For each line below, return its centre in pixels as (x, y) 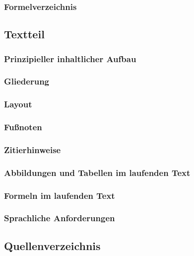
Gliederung (27, 81)
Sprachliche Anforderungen (60, 218)
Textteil (24, 34)
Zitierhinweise (32, 149)
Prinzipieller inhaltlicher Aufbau (70, 58)
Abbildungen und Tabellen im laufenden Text (97, 172)
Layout (18, 104)
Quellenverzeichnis (52, 245)
